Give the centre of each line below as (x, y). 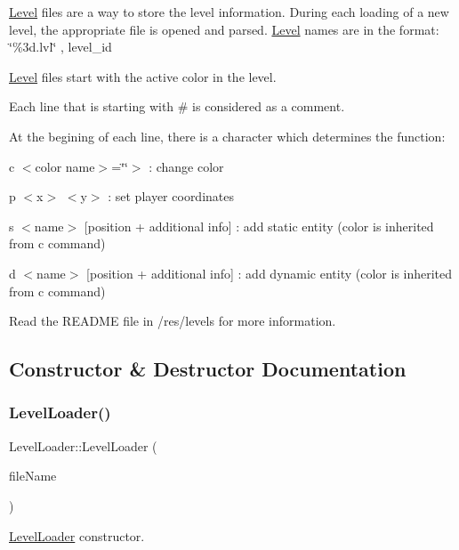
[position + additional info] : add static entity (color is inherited (259, 226)
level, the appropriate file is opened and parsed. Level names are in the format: (224, 29)
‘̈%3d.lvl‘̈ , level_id (60, 47)
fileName (33, 476)
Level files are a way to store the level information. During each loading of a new (229, 12)
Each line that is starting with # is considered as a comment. (177, 106)
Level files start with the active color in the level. (143, 76)
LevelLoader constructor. (77, 535)
